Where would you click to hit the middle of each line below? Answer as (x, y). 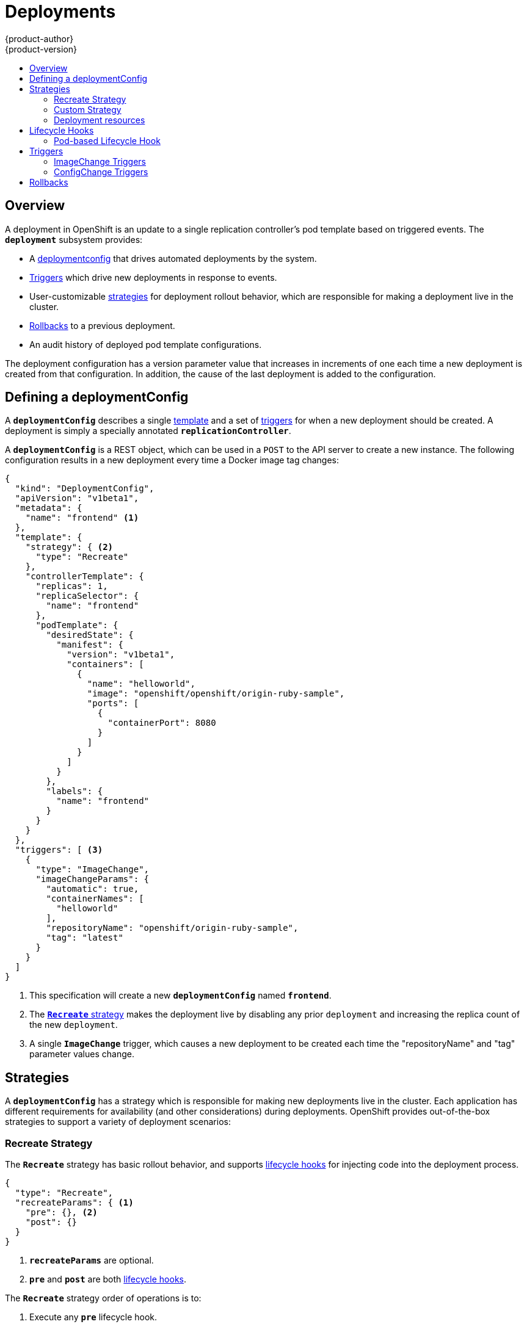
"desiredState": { (90, 635)
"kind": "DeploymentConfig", (85, 489)
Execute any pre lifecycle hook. (93, 1317)
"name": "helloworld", (141, 684)
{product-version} (41, 49)
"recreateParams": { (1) (74, 1203)
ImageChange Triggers (100, 161)
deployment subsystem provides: (74, 239)
